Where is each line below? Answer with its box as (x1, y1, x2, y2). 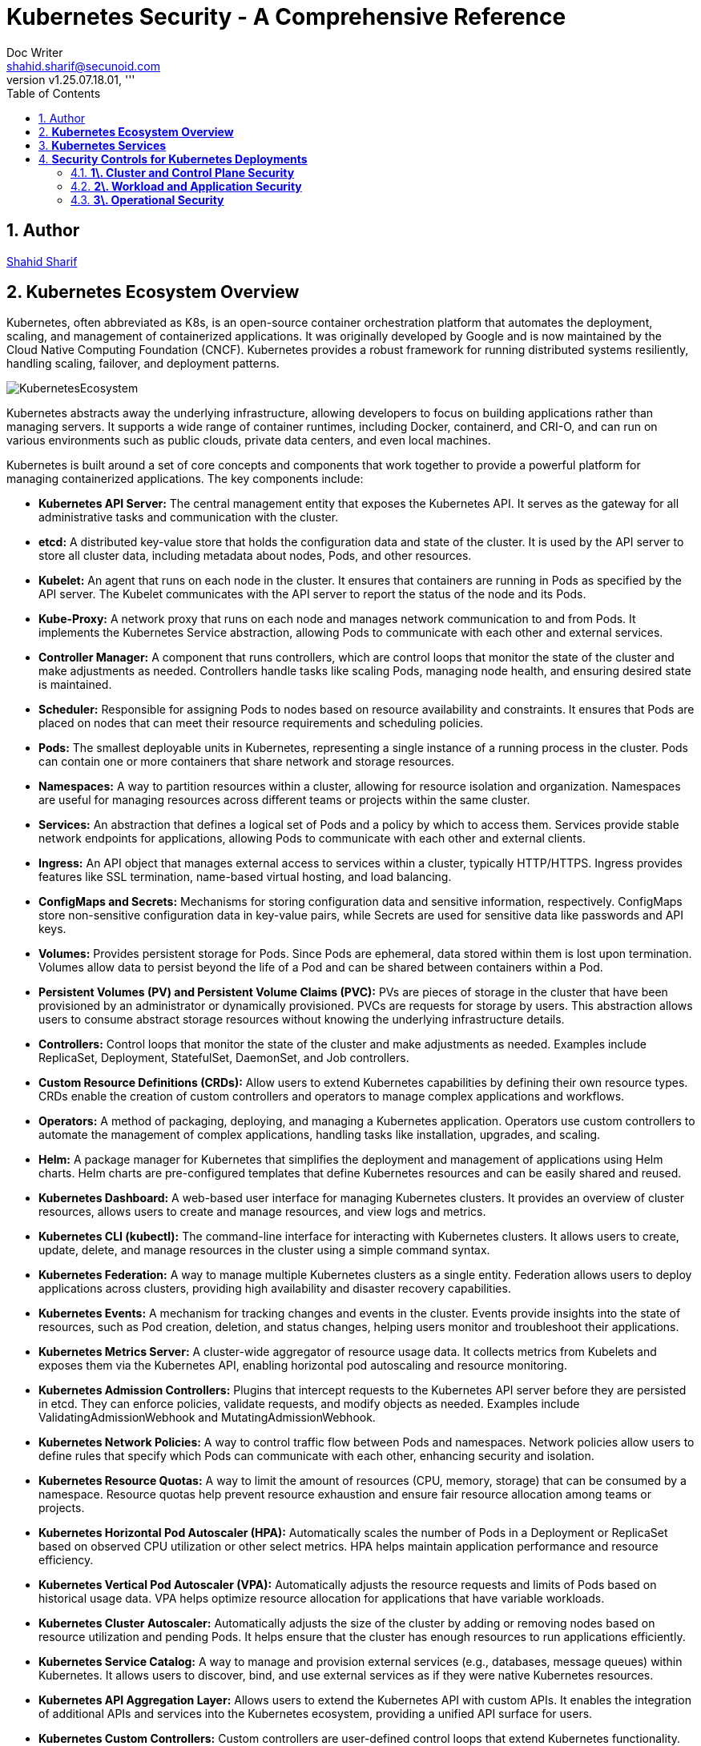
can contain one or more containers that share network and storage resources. (38, 754, 455, 769)
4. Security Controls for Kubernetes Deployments (38, 151, 308, 166)
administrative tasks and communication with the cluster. (38, 510, 339, 525)
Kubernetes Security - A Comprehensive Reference (6, 3, 566, 30)
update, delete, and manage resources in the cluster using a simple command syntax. (38, 1243, 490, 1257)
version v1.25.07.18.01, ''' (6, 72, 135, 86)
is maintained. (38, 678, 112, 692)
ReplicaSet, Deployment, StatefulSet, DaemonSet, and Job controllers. (38, 1051, 409, 1065)
